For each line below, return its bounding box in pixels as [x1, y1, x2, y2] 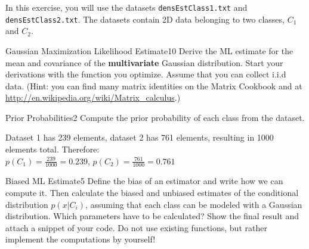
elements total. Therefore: [5, 143, 100, 155]
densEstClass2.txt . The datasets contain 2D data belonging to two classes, [5, 13, 285, 25]
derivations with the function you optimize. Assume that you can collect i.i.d [5, 68, 286, 80]
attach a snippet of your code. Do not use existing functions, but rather [5, 221, 267, 234]
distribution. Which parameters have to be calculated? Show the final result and [5, 210, 299, 222]
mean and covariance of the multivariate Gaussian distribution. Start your [5, 56, 283, 69]
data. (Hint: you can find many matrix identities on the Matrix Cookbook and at [5, 79, 302, 92]
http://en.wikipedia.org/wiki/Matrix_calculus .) [5, 91, 181, 104]
